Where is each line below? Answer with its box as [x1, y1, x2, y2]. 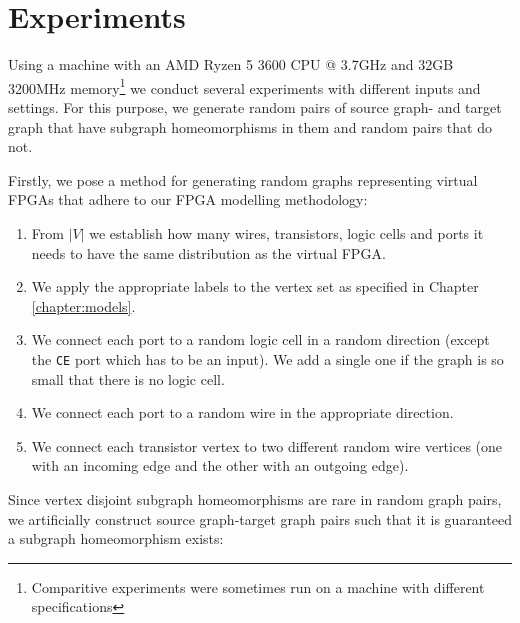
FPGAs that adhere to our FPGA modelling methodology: [8, 189, 368, 210]
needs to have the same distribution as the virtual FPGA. [31, 242, 386, 263]
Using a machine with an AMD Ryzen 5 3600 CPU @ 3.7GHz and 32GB [8, 54, 454, 75]
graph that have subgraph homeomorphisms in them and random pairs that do [8, 116, 492, 137]
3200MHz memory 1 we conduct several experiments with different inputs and [8, 74, 481, 98]
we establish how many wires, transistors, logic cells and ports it [89, 222, 484, 243]
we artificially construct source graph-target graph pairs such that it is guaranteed [8, 508, 512, 529]
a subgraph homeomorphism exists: [8, 528, 224, 549]
